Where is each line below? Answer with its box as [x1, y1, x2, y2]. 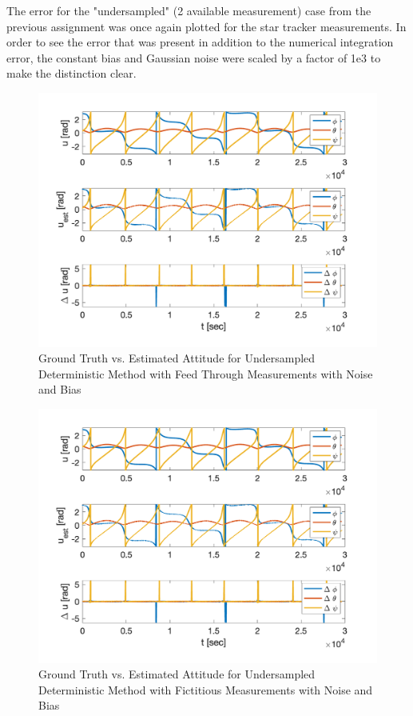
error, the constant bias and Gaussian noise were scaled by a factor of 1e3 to [6, 49, 381, 66]
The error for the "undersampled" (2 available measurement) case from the [6, 2, 371, 18]
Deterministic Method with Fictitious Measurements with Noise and [38, 681, 373, 698]
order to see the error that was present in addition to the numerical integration [6, 34, 394, 50]
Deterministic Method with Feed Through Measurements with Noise [38, 365, 373, 382]
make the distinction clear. [6, 65, 137, 82]
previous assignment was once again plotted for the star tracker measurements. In [6, 18, 407, 34]
